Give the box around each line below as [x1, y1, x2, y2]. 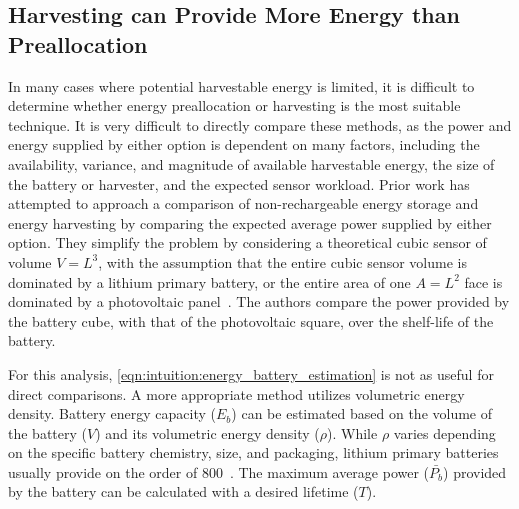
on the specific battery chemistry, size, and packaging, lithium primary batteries [8, 442, 499, 463]
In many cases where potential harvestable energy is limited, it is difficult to [8, 75, 475, 96]
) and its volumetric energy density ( [95, 422, 320, 443]
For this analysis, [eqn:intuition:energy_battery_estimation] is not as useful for [8, 363, 494, 384]
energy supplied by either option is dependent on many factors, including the [8, 134, 480, 155]
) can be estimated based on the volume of [231, 403, 493, 424]
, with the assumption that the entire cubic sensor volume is [98, 251, 467, 272]
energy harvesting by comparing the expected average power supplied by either [8, 212, 492, 233]
